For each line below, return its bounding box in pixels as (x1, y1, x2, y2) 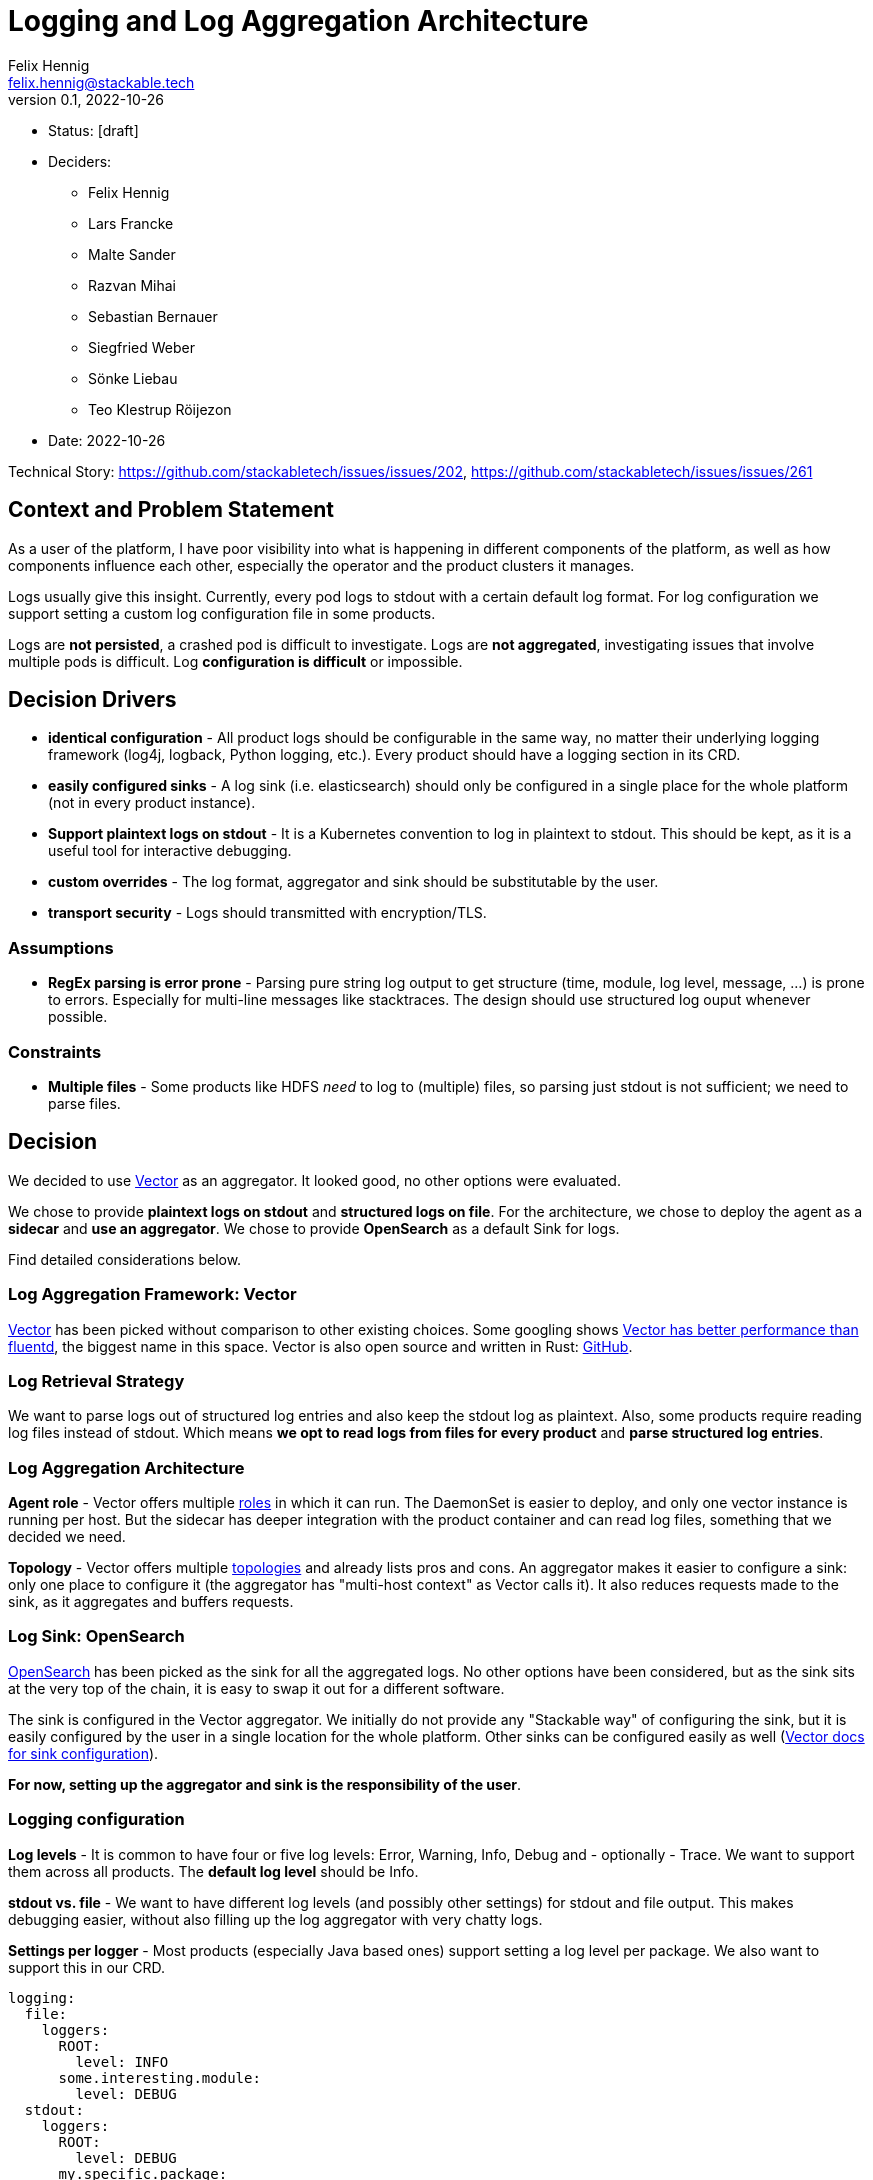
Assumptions (8, 937, 114, 958)
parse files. (48, 1094, 121, 1112)
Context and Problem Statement (8, 497, 334, 523)
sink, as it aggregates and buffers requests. (8, 1593, 294, 1611)
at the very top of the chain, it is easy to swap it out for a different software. (8, 1679, 505, 1697)
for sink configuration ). (8, 1744, 159, 1762)
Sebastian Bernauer (88, 307, 218, 325)
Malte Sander (88, 245, 176, 263)
